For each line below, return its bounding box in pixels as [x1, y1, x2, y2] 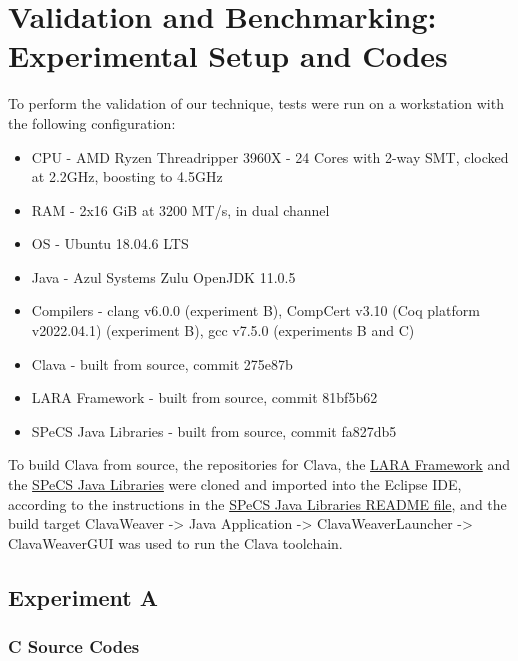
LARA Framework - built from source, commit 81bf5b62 [31, 387, 378, 408]
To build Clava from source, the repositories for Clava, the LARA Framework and [8, 454, 510, 475]
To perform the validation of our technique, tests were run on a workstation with [8, 93, 504, 114]
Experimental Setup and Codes [8, 35, 448, 76]
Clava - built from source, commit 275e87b [31, 353, 293, 374]
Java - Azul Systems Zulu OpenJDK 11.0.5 [31, 266, 296, 287]
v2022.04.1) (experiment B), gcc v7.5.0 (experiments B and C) [31, 320, 415, 341]
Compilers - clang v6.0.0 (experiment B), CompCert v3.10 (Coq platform [31, 300, 480, 321]
